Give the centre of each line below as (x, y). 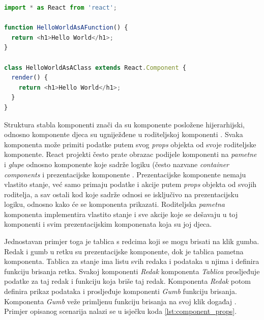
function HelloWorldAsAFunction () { (66, 28)
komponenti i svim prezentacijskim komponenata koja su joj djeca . (108, 224)
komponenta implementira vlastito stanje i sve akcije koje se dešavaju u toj (121, 214)
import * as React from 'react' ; (61, 8)
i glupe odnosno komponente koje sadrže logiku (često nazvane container (117, 164)
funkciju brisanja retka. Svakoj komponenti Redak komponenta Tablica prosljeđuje (132, 271)
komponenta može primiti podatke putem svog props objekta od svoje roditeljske (130, 144)
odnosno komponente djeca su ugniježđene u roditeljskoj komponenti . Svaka (124, 134)
